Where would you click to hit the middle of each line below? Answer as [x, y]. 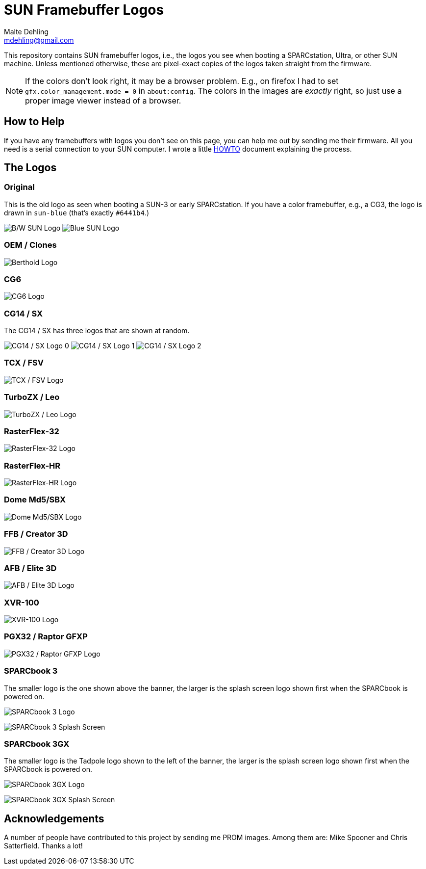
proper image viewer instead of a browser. [103, 100]
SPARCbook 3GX [37, 744]
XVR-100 [22, 602]
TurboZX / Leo [32, 397]
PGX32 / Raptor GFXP [46, 637]
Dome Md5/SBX [35, 500]
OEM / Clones [30, 245]
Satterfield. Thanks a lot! [43, 846]
